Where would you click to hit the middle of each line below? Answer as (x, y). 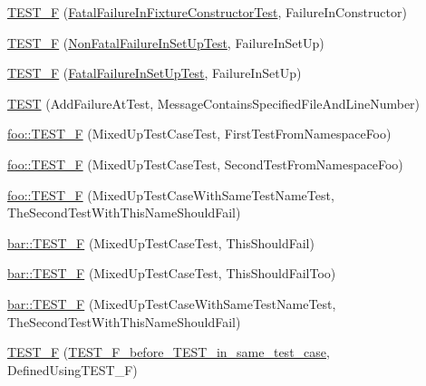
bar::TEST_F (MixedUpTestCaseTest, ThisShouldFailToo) (172, 273)
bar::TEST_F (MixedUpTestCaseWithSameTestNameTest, (172, 303)
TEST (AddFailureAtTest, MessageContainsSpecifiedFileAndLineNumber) (214, 103)
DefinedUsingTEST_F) (73, 369)
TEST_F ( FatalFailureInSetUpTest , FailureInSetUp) (155, 73)
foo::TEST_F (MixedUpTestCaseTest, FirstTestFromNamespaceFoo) (199, 134)
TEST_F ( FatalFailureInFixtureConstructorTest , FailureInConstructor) (207, 12)
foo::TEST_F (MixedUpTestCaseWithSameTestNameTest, (171, 194)
